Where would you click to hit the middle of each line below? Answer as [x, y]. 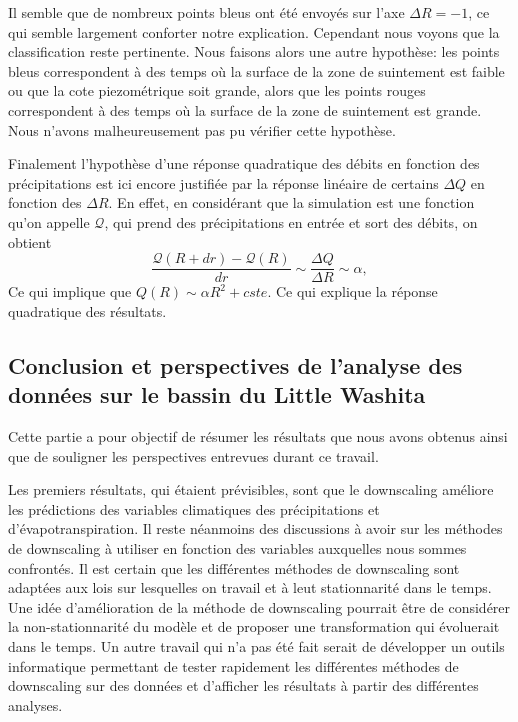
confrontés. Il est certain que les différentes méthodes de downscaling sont [234, 567]
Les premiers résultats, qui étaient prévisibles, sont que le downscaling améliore [251, 489]
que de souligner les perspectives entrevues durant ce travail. [193, 455]
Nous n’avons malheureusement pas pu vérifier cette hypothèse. [202, 129]
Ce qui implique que [70, 291]
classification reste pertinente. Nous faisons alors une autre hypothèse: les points [254, 51]
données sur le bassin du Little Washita [217, 394]
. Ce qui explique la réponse [352, 291]
